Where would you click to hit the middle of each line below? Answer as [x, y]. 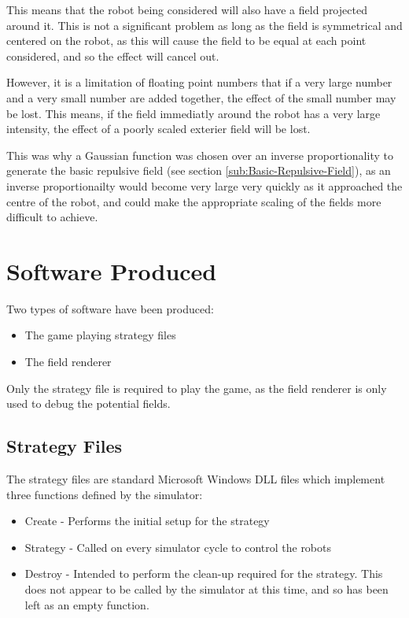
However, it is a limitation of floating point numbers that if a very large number [199, 82]
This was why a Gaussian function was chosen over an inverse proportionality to [200, 155]
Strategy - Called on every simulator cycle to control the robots [178, 547]
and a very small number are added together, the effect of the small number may [201, 97]
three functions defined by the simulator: [105, 494]
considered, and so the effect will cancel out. [113, 56]
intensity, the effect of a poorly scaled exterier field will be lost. [158, 129]
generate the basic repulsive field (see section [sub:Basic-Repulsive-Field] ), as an [199, 170]
